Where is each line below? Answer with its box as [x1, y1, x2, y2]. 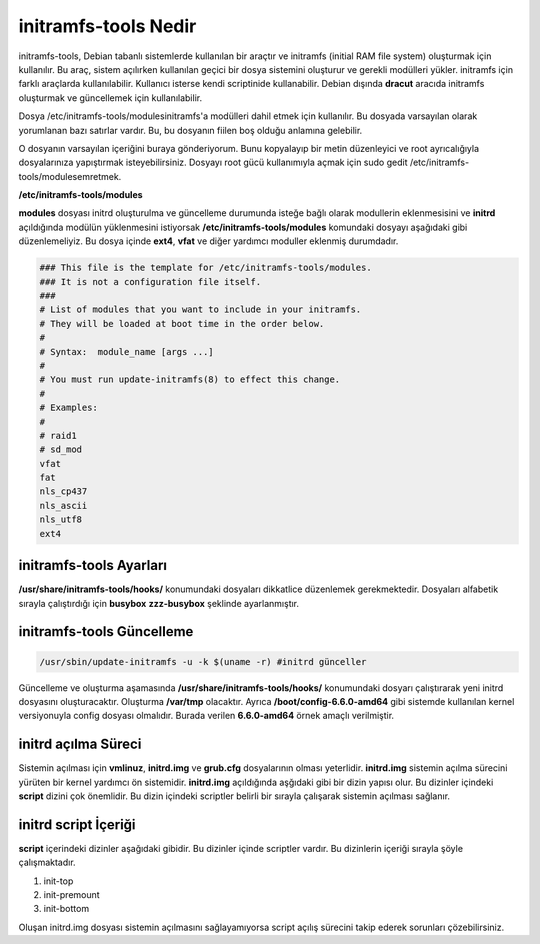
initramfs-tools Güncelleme [18, 623, 194, 640]
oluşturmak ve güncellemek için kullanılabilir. [18, 91, 203, 104]
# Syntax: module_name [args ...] [39, 346, 214, 357]
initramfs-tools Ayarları [18, 557, 167, 574]
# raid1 [39, 430, 77, 441]
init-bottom [43, 903, 90, 915]
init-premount [43, 889, 100, 901]
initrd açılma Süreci [18, 736, 142, 753]
